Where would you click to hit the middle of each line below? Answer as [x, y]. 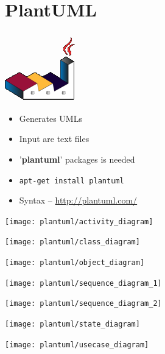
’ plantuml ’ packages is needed [77, 159]
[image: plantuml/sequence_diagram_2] [83, 304]
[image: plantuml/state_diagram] [72, 324]
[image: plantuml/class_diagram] [72, 242]
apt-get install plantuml [72, 181]
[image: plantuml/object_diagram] [75, 263]
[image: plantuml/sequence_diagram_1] [83, 283]
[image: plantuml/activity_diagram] [79, 221]
